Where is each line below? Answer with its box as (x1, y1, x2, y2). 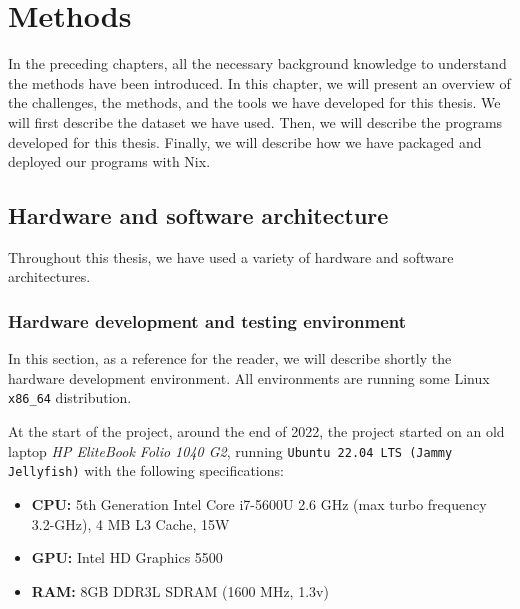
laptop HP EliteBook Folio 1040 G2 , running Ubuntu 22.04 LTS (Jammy (8, 440, 453, 461)
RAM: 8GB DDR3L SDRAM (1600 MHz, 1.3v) (31, 580, 329, 601)
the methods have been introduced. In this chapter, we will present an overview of (8, 72, 511, 93)
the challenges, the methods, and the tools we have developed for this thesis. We (8, 92, 501, 113)
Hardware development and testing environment (8, 309, 407, 333)
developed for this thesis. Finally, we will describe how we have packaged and (8, 131, 482, 152)
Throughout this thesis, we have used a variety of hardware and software (8, 246, 454, 267)
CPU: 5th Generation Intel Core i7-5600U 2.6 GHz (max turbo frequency (31, 494, 487, 515)
